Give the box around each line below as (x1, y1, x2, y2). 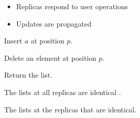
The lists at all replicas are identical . (4, 86, 121, 97)
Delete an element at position (4, 52, 97, 63)
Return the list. (4, 69, 53, 80)
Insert (4, 35, 22, 46)
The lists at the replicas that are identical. (4, 104, 136, 114)
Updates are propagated (16, 18, 91, 29)
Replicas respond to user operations (16, 1, 128, 11)
